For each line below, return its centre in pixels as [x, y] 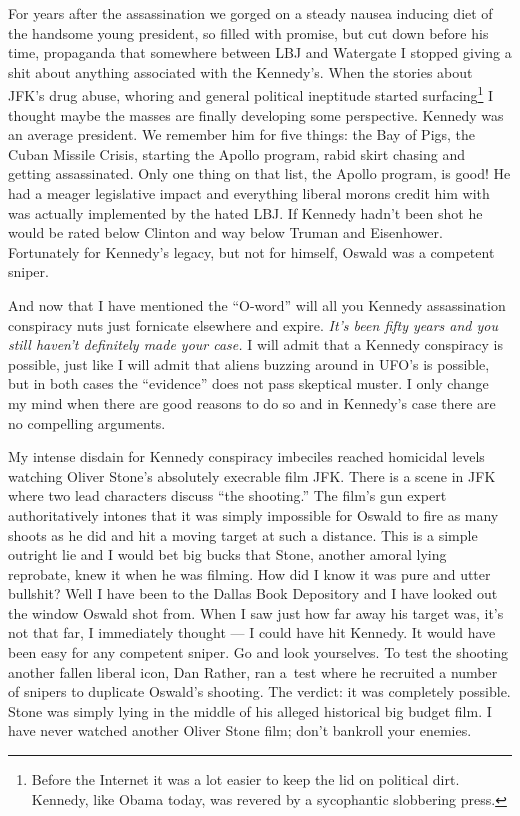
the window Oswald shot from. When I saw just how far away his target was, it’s [256, 612]
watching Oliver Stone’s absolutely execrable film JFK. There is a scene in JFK [252, 475]
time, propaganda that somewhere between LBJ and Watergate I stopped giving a [260, 52]
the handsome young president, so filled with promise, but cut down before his [248, 32]
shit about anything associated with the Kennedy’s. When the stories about [240, 71]
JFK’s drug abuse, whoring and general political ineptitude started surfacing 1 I [251, 94]
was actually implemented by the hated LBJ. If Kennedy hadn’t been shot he [245, 212]
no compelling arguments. [87, 422]
